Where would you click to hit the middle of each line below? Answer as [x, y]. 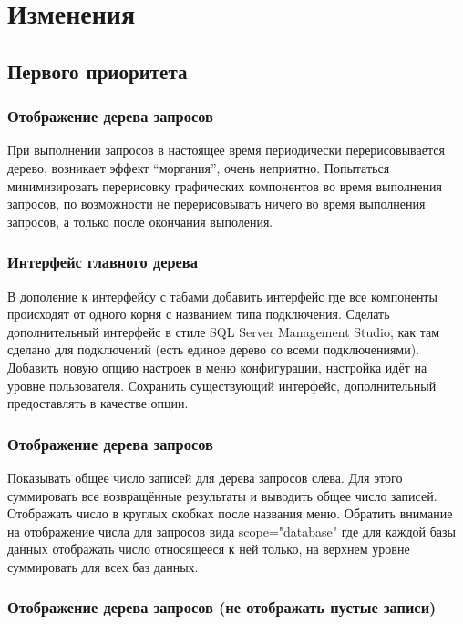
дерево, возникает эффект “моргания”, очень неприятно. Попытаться [199, 167]
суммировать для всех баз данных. [103, 566]
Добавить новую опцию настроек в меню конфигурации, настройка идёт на [217, 367]
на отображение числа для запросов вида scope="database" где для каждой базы [232, 531]
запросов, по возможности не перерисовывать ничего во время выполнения [216, 204]
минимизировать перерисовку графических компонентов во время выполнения [225, 185]
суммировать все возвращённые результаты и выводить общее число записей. [222, 495]
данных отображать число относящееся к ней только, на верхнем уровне [209, 549]
